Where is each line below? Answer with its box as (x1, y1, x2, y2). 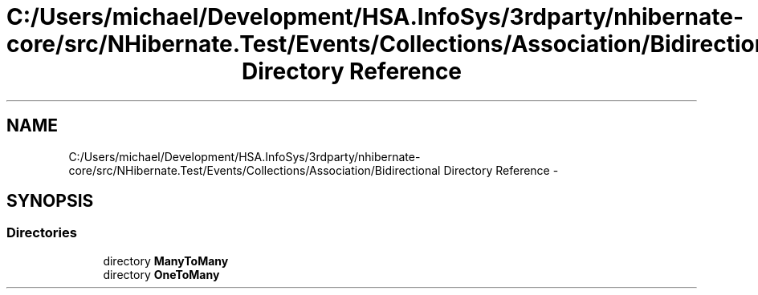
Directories (6, 224, 77, 241)
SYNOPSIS (6, 191, 94, 212)
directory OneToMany (103, 267, 220, 281)
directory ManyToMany (103, 253, 229, 268)
